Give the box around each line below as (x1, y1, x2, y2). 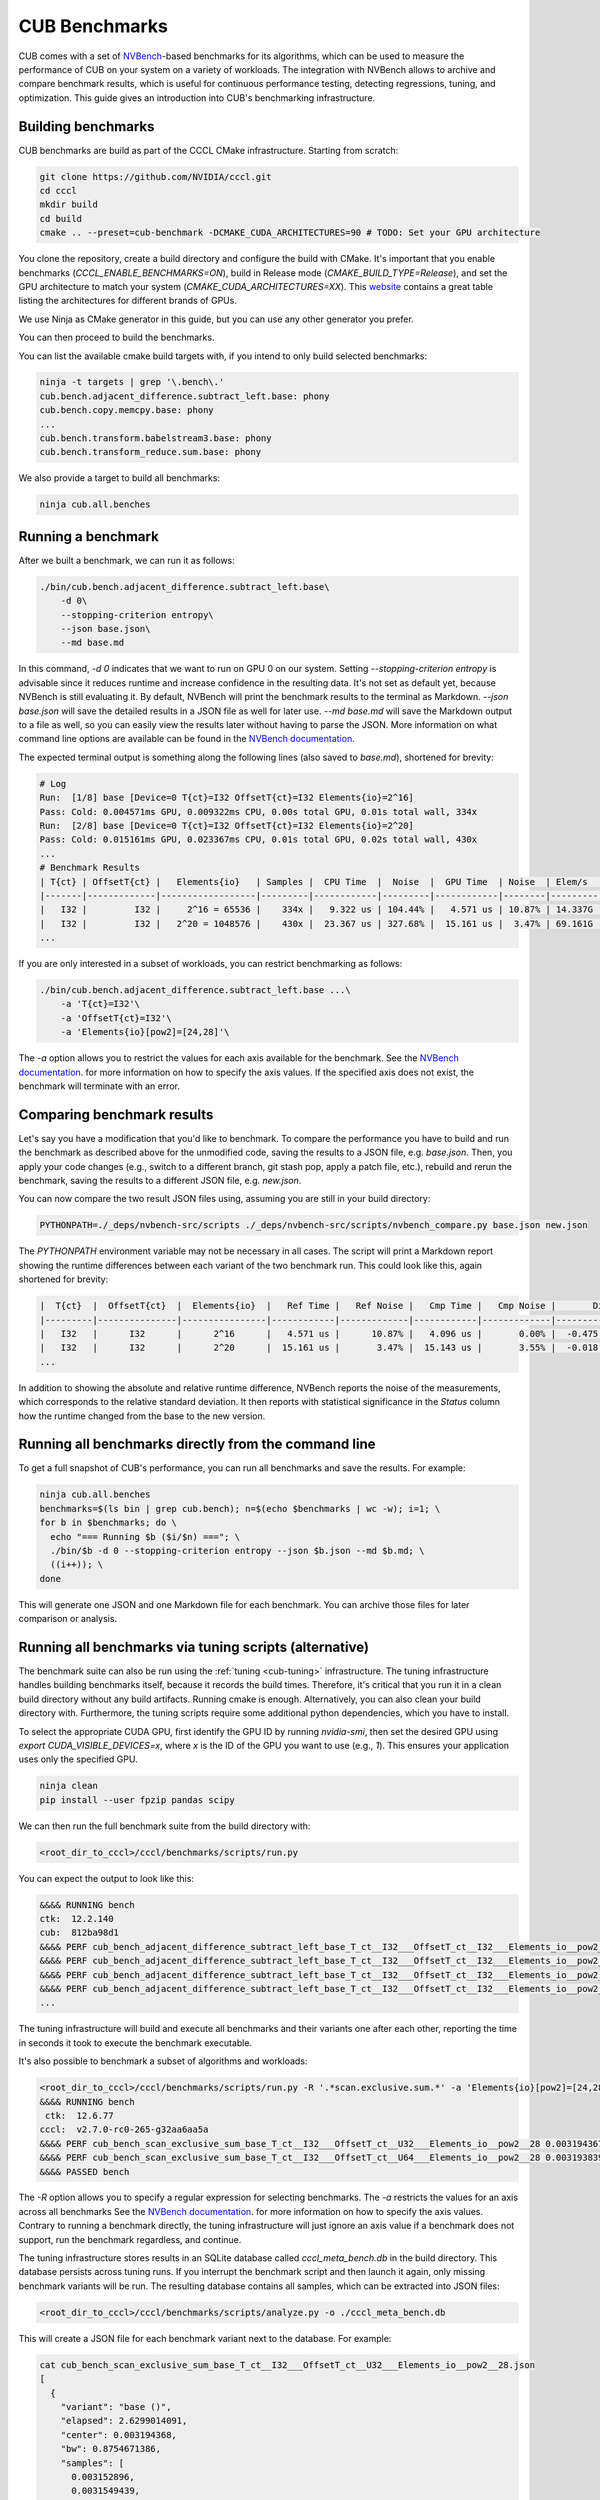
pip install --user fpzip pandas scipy (39, 1794, 235, 1805)
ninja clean (39, 1780, 99, 1792)
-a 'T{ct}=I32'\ (60, 998, 140, 1010)
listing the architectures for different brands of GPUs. (18, 295, 237, 307)
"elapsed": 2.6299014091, (60, 2415, 188, 2427)
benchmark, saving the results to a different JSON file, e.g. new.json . (18, 1175, 302, 1187)
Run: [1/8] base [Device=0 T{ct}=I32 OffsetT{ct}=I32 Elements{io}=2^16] (39, 792, 415, 804)
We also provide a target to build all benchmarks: (18, 472, 220, 484)
